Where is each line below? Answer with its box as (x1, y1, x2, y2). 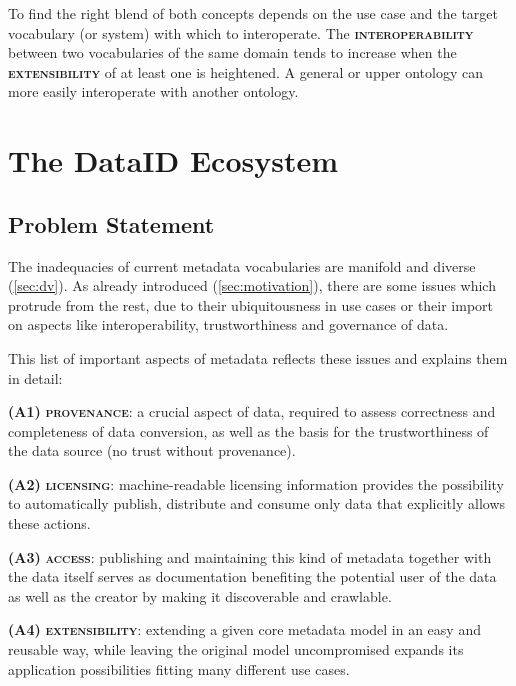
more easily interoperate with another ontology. (8, 81, 299, 102)
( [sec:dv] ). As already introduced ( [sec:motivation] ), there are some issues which (8, 275, 496, 296)
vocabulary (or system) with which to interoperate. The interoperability (8, 22, 474, 43)
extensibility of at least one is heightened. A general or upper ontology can (8, 61, 484, 82)
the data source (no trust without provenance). (8, 440, 296, 461)
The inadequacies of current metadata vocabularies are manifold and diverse (8, 255, 476, 276)
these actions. (8, 513, 91, 534)
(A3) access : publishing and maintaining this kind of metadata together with (8, 546, 492, 567)
